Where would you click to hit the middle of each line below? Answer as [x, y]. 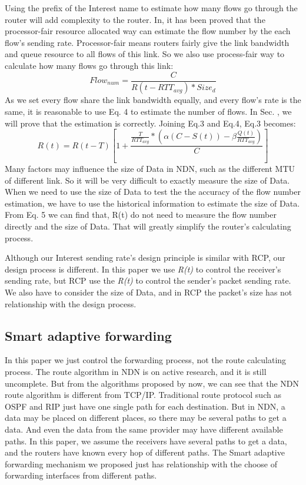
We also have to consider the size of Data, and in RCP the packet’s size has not [149, 292]
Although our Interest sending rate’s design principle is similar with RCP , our [145, 258]
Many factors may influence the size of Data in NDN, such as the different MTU [150, 169]
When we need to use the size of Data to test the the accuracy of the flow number [153, 192]
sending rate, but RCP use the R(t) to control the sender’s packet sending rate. [148, 280]
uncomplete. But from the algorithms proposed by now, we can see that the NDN [152, 383]
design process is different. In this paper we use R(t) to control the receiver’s [143, 269]
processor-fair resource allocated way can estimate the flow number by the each [148, 31]
